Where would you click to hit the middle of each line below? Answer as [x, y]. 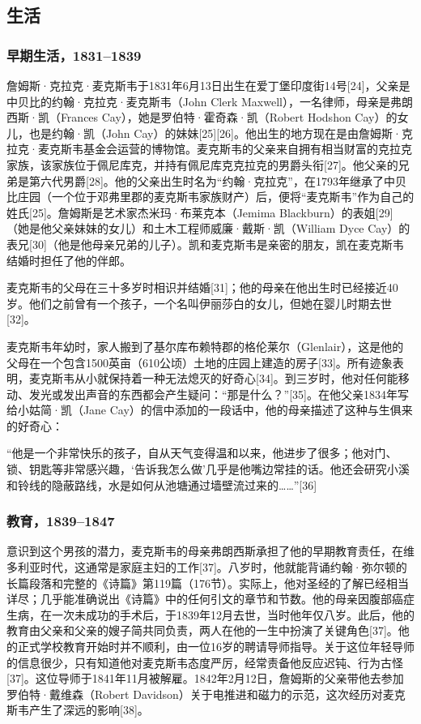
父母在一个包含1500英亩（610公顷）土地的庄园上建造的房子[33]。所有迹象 [200, 362]
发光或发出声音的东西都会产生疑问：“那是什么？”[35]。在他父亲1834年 [213, 394]
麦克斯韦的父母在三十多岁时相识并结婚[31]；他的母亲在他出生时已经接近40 [202, 287]
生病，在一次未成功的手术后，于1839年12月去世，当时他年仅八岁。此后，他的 [210, 614]
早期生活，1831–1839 [74, 55]
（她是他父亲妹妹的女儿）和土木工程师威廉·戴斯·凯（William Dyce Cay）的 [208, 228]
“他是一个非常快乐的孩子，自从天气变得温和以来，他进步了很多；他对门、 [202, 453]
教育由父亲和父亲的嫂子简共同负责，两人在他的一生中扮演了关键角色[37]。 [202, 630]
